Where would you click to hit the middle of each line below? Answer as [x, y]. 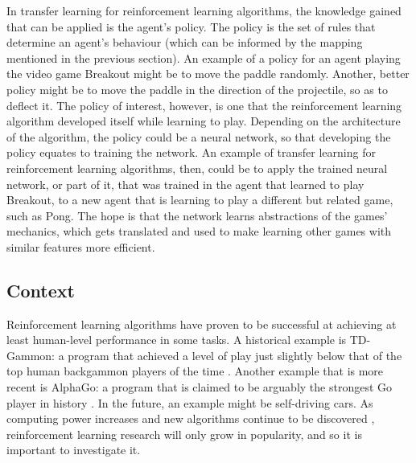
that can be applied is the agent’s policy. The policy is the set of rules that [191, 26]
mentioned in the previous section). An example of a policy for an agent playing [204, 57]
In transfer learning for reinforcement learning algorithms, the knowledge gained [204, 10]
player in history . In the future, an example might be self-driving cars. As [190, 402]
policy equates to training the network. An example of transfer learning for [191, 152]
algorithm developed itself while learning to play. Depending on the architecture [204, 121]
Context [41, 290]
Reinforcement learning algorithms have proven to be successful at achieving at [202, 324]
